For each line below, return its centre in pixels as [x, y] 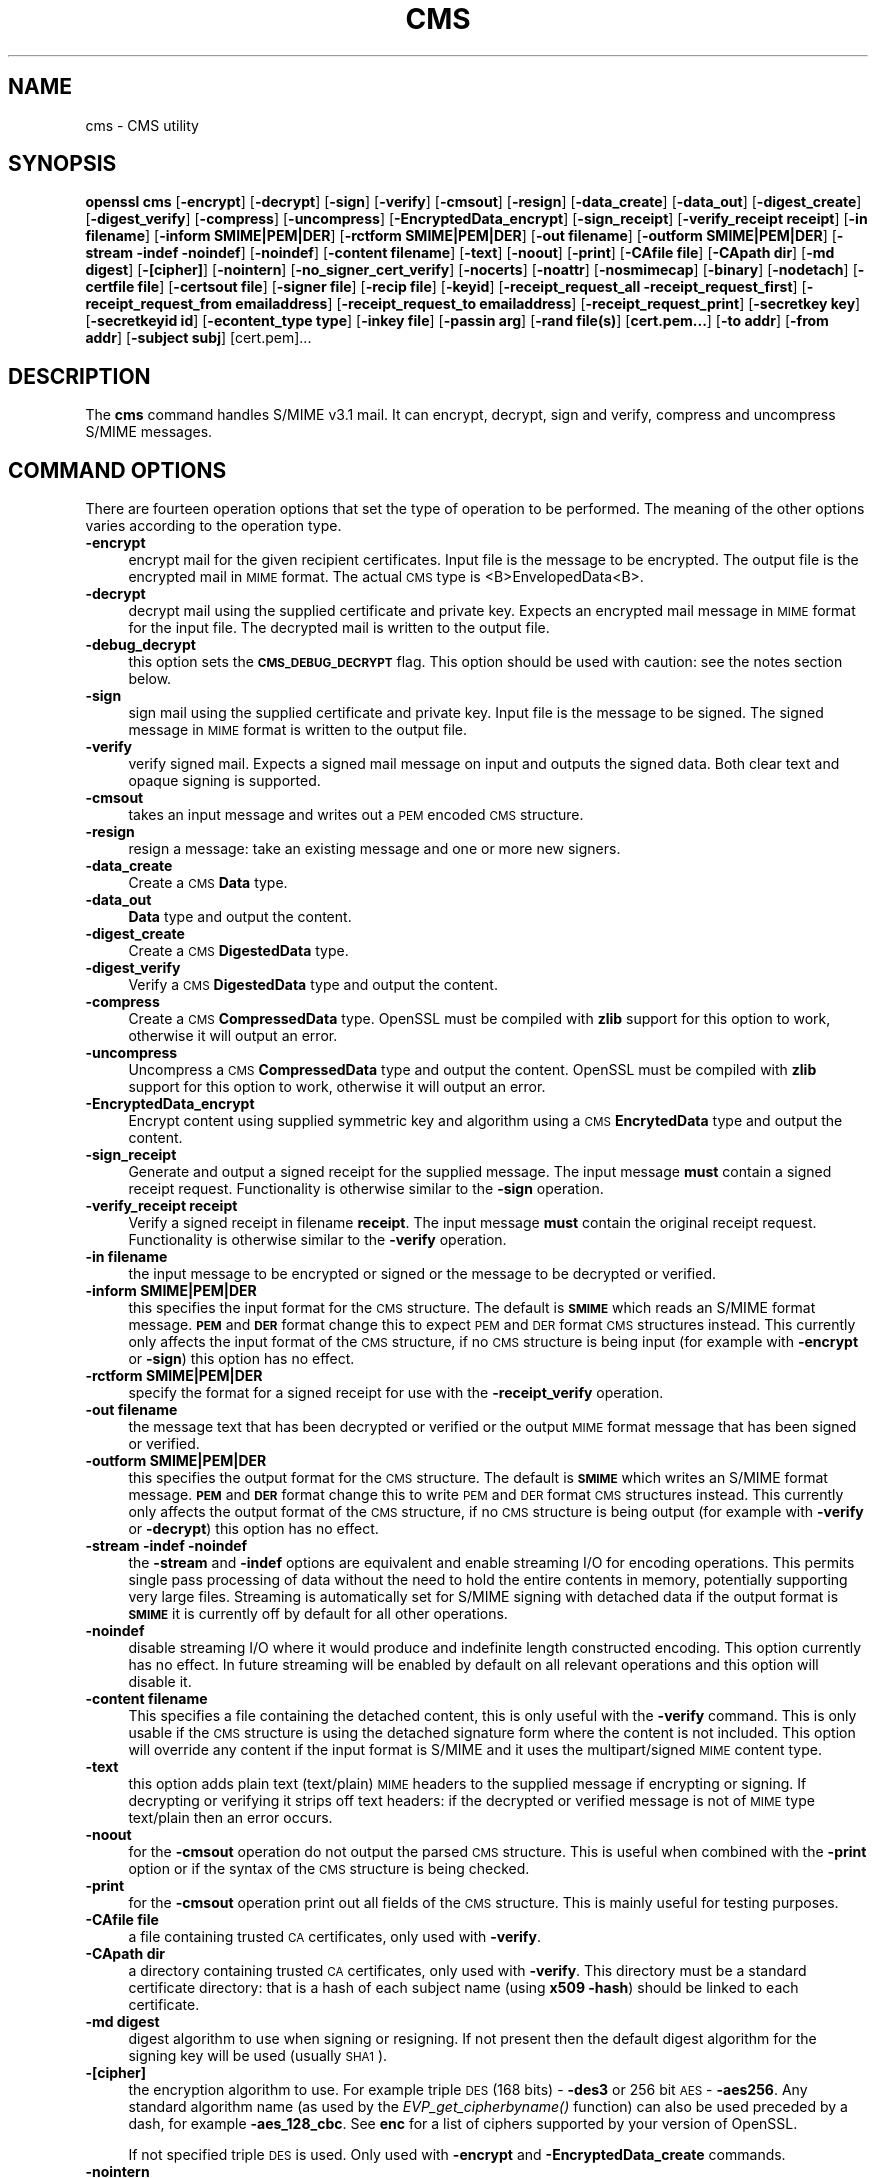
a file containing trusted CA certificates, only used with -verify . [334, 1937]
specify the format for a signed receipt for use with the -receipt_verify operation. [396, 1393]
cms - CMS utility [142, 125]
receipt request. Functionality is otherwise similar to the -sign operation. [366, 1189]
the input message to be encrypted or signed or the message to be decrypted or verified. [422, 1274]
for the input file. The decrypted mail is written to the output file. [339, 628]
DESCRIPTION [79, 376]
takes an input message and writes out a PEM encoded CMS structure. [356, 815]
